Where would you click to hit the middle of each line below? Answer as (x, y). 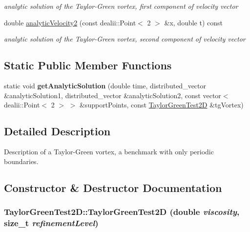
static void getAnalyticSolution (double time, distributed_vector (105, 85)
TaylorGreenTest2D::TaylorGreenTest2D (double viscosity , (122, 211)
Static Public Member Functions (88, 65)
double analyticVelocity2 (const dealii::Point (70, 22)
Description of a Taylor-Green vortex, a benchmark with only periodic (109, 151)
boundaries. (21, 161)
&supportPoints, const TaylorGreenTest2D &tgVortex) (161, 105)
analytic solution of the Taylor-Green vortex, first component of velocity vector (121, 6)
